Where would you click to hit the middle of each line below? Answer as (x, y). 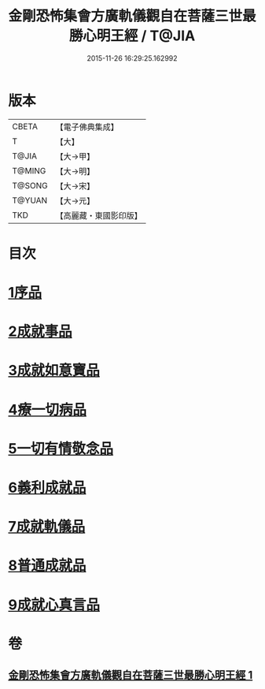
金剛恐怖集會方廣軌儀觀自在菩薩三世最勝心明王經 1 (131, 675)
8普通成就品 (47, 566)
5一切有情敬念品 (61, 448)
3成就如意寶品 (54, 371)
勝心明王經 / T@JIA (132, 36)
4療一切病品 (47, 410)
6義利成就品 (47, 488)
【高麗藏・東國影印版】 (99, 215)
